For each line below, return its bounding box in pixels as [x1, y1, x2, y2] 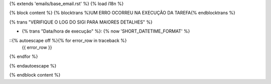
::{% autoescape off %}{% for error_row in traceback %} [9, 37, 127, 43]
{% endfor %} [9, 53, 38, 59]
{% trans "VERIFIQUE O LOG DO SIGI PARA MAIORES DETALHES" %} [9, 19, 153, 25]
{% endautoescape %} [9, 62, 57, 68]
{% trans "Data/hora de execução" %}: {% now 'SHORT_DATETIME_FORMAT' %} [22, 28, 190, 34]
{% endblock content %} [9, 72, 61, 78]
